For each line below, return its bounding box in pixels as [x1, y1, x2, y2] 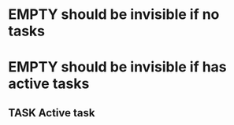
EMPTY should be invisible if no [8, 6, 220, 24]
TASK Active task [8, 106, 95, 119]
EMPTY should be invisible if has [8, 58, 227, 76]
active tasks [8, 75, 90, 93]
